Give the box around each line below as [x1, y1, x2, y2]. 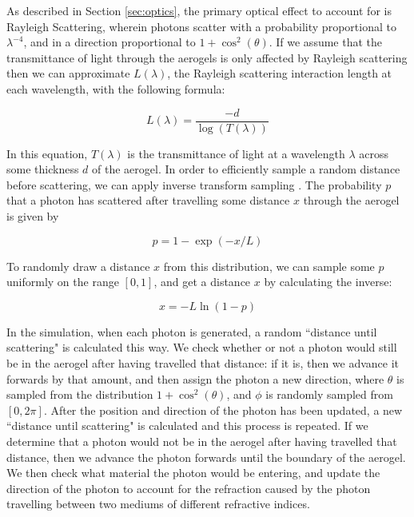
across [359, 145, 389, 161]
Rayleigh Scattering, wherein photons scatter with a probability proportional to [6, 18, 396, 34]
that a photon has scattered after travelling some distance [6, 192, 290, 209]
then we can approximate [6, 65, 130, 82]
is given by [6, 208, 59, 224]
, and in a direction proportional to [23, 34, 196, 50]
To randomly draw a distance [6, 257, 150, 274]
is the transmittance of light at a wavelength [127, 145, 345, 161]
